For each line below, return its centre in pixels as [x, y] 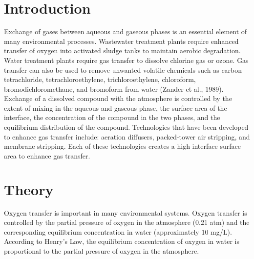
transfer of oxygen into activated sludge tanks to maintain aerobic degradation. [122, 50]
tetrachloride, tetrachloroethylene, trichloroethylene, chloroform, [100, 79]
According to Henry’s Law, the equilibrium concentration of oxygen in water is [122, 241]
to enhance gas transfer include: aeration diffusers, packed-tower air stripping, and [127, 136]
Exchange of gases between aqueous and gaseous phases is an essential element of [126, 31]
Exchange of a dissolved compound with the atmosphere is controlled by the [118, 98]
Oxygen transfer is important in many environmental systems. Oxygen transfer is [126, 212]
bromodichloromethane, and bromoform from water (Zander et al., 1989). [114, 89]
